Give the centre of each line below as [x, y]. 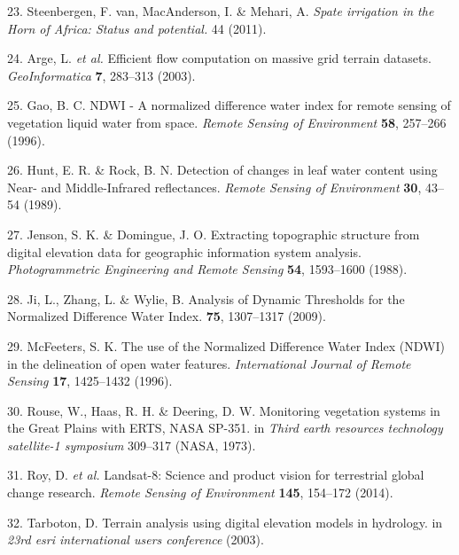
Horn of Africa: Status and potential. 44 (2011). [137, 28]
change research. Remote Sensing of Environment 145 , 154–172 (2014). [200, 492]
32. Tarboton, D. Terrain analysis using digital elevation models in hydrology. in [225, 522]
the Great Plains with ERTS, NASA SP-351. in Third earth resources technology [225, 428]
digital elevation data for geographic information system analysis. [184, 251]
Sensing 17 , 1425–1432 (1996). [90, 381]
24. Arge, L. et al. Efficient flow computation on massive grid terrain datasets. [219, 58]
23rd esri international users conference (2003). [136, 539]
